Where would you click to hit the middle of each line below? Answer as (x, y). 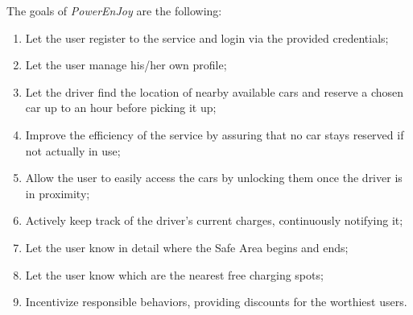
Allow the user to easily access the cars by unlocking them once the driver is (214, 178)
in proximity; (58, 193)
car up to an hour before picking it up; (121, 108)
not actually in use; (73, 150)
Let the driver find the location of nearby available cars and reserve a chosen (215, 91)
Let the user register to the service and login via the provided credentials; (207, 37)
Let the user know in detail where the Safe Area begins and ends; (187, 247)
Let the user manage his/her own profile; (126, 65)
